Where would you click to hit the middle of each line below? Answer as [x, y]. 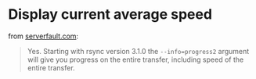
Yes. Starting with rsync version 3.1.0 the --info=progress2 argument [138, 51]
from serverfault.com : [43, 36]
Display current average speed [110, 14]
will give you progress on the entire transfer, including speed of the [135, 59]
